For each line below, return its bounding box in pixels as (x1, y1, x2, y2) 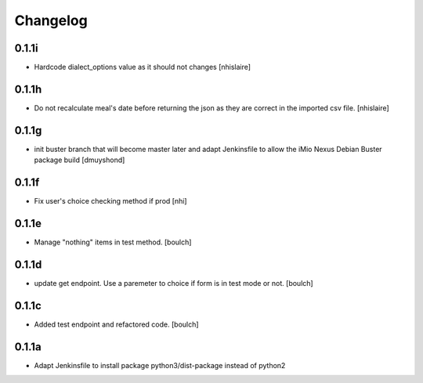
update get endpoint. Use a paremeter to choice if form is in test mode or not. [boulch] (34, 278, 313, 287)
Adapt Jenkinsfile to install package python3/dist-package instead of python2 (34, 360, 286, 370)
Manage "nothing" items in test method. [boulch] (34, 237, 192, 247)
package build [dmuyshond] (34, 155, 125, 164)
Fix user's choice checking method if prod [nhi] (34, 197, 187, 206)
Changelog (14, 12, 88, 29)
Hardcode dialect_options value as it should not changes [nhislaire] (34, 63, 251, 72)
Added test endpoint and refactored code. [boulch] (34, 320, 199, 329)
